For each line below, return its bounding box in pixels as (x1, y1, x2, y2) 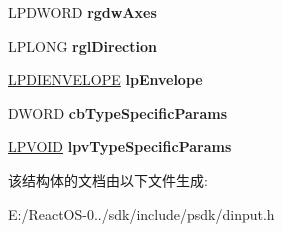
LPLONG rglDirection (8, 35, 157, 56)
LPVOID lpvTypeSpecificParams (8, 136, 232, 157)
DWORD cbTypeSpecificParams (8, 102, 228, 123)
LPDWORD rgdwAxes (8, 2, 157, 22)
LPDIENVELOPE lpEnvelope (8, 69, 203, 90)
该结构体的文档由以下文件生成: (8, 169, 208, 190)
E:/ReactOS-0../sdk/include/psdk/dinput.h (8, 203, 275, 224)
